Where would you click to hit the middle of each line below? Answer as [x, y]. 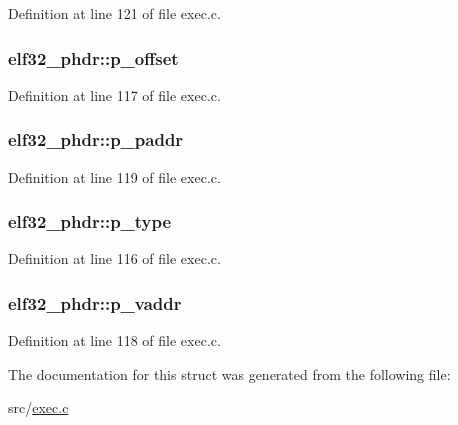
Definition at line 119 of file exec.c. [114, 176]
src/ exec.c [38, 407]
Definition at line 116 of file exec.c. [114, 258]
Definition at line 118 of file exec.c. [114, 340]
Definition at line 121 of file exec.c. [114, 13]
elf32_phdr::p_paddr [96, 139]
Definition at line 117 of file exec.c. [114, 94]
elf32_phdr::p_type [90, 221]
